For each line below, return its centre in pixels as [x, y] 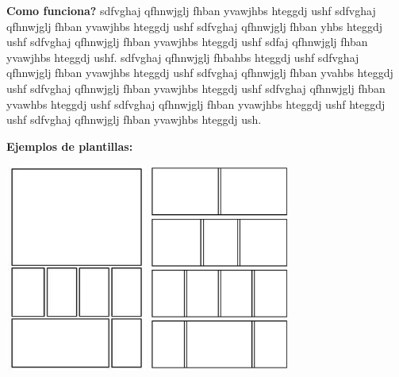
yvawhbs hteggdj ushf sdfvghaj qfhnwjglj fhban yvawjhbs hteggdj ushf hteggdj [196, 104]
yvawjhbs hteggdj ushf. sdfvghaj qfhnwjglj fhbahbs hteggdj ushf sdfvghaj [183, 57]
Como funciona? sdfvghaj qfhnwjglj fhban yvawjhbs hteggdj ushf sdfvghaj [191, 10]
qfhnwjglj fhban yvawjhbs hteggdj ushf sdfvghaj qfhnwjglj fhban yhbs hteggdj [195, 26]
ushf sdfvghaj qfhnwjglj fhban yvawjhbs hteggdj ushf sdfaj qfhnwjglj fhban [187, 42]
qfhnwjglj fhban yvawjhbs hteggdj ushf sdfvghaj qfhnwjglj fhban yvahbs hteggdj [200, 73]
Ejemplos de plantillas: [70, 146]
